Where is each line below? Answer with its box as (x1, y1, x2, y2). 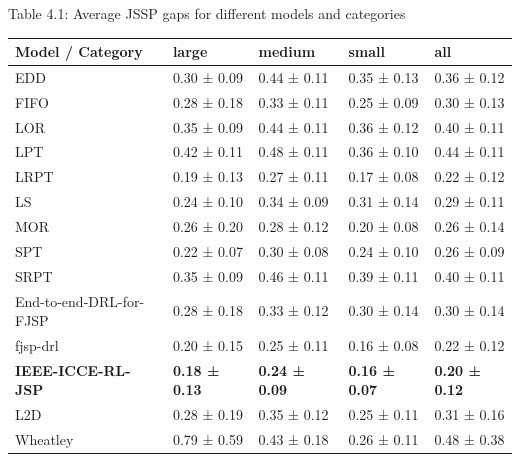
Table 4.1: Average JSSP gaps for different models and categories (8, 3, 406, 23)
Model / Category (15, 41, 143, 62)
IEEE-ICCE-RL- (15, 359, 131, 380)
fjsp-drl (15, 334, 59, 355)
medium (258, 41, 316, 62)
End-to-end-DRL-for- (15, 290, 145, 311)
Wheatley (15, 429, 74, 450)
